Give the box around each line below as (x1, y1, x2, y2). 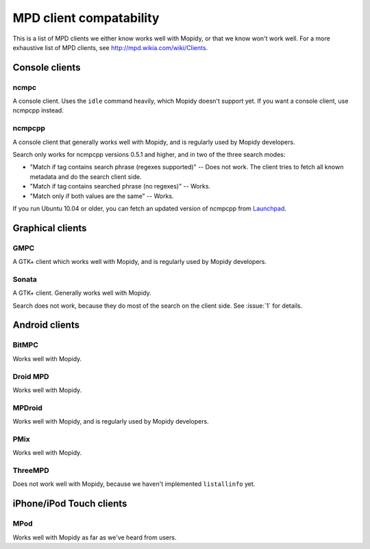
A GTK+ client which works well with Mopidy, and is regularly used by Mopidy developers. (12, 258, 267, 266)
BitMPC (12, 340, 39, 350)
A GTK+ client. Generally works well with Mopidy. (12, 289, 152, 297)
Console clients (12, 62, 81, 73)
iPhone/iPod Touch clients (12, 498, 127, 510)
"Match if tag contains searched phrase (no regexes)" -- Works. (29, 182, 211, 191)
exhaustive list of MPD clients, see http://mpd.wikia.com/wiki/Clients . (12, 43, 208, 51)
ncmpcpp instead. (12, 106, 64, 114)
